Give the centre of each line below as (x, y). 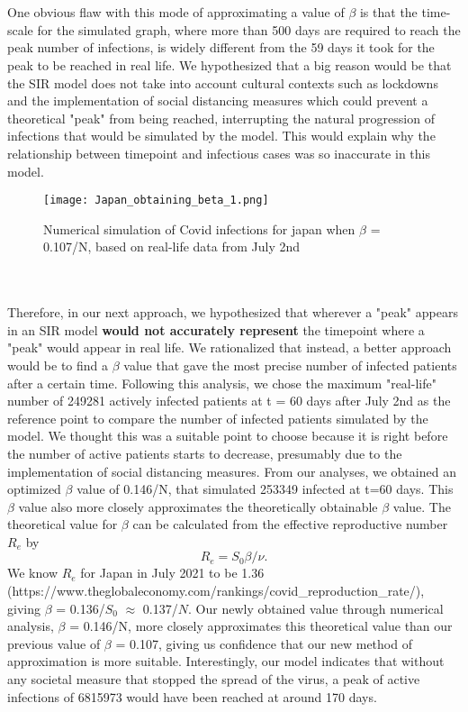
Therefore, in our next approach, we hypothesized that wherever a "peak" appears (233, 312)
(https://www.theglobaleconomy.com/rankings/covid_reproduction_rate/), (216, 591)
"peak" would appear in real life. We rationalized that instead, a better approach (229, 347)
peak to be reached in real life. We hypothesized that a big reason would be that (229, 64)
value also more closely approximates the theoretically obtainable (198, 506)
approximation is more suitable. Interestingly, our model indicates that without (226, 661)
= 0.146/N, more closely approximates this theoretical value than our (261, 626)
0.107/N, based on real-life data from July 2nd (172, 246)
